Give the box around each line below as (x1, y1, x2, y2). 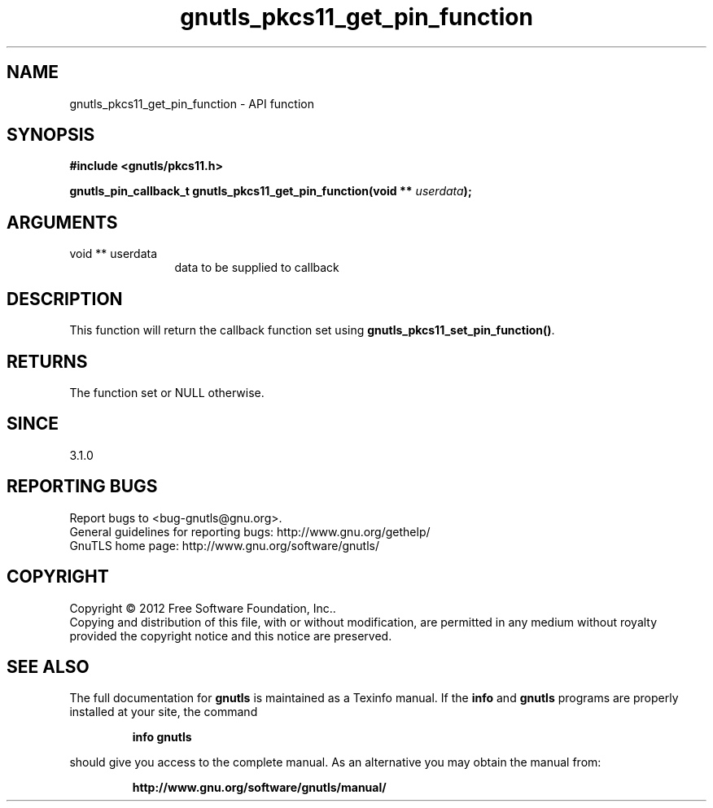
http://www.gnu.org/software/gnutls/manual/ (132, 780, 387, 795)
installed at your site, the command (69, 705, 258, 719)
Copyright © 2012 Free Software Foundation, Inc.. (69, 601, 336, 615)
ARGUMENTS (7, 212, 118, 233)
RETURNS (7, 351, 88, 372)
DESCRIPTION (7, 288, 123, 309)
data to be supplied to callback (174, 260, 339, 275)
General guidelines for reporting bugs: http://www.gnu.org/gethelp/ (69, 524, 431, 539)
